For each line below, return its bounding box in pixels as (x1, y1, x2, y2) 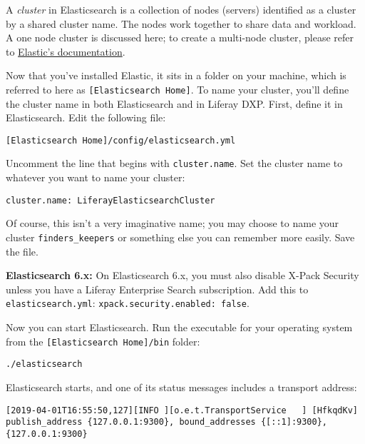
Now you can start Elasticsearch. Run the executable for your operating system (6, 320, 353, 335)
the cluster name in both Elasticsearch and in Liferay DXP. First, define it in (6, 96, 343, 111)
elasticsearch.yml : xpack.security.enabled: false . (6, 296, 250, 311)
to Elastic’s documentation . (6, 44, 125, 59)
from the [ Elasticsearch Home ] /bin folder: (6, 333, 200, 348)
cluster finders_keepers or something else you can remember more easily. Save (6, 229, 355, 244)
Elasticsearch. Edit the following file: (6, 110, 166, 125)
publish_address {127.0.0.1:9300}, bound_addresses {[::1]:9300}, (6, 417, 328, 428)
